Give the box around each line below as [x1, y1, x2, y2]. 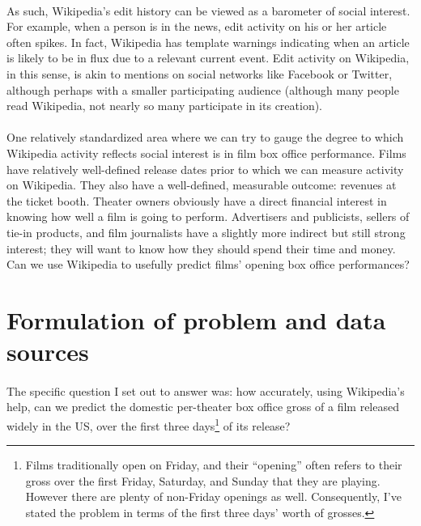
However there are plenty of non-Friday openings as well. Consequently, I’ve [25, 488, 402, 505]
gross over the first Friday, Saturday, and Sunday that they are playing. [25, 472, 381, 489]
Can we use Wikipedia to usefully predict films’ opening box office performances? [6, 256, 410, 273]
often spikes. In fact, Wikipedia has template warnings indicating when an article [6, 33, 410, 50]
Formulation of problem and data [6, 303, 386, 336]
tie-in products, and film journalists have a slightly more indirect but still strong [6, 223, 406, 240]
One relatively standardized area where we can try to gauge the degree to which [6, 129, 404, 146]
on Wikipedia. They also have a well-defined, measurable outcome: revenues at [6, 176, 397, 193]
